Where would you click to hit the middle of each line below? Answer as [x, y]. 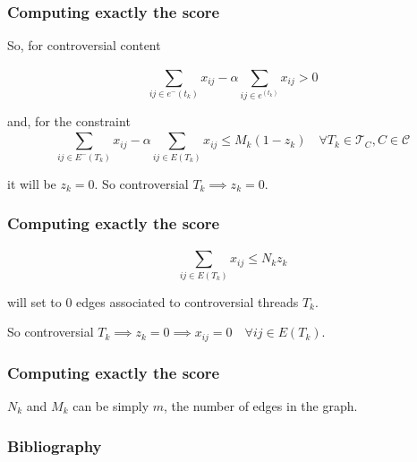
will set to [34, 301]
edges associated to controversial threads [187, 301]
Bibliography [55, 445]
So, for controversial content [84, 45]
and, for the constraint [69, 120]
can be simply [111, 406]
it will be [32, 183]
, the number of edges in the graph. [261, 406]
